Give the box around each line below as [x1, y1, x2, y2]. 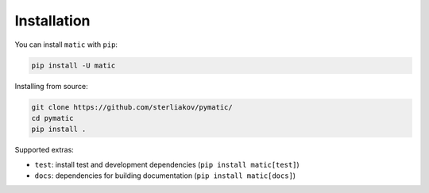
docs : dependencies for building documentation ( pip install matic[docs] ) [34, 171, 296, 180]
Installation [14, 12, 91, 29]
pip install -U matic [31, 60, 116, 70]
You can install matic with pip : [14, 40, 118, 49]
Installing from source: [14, 81, 89, 91]
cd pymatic [31, 114, 74, 122]
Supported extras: [14, 145, 75, 155]
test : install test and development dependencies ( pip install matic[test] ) [34, 160, 300, 169]
